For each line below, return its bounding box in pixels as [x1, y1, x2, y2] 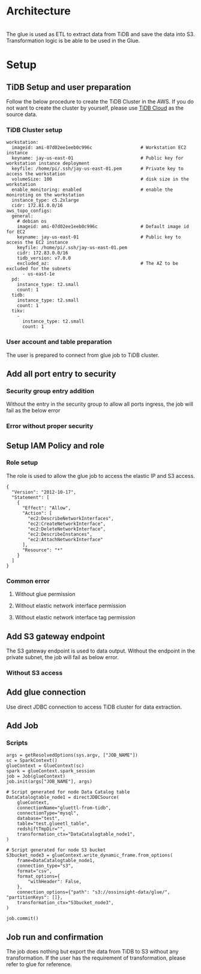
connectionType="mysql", [17, 810, 79, 816]
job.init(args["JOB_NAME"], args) [6, 778, 93, 785]
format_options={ [17, 873, 61, 879]
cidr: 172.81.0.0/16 [11, 203, 63, 209]
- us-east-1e [22, 271, 55, 278]
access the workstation [6, 171, 66, 177]
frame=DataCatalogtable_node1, [17, 858, 95, 864]
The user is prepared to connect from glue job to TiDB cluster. [6, 351, 160, 359]
